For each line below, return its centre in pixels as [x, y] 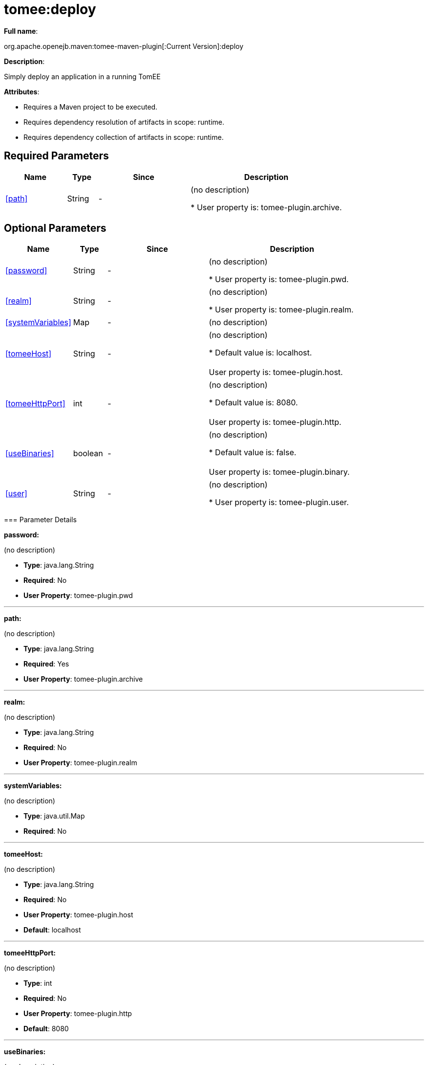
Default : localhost [52, 930]
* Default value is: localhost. [260, 353]
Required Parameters [56, 156]
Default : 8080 [46, 1029]
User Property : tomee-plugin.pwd [78, 596]
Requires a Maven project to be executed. [91, 107]
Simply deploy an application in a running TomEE [82, 76]
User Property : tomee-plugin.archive [83, 679]
